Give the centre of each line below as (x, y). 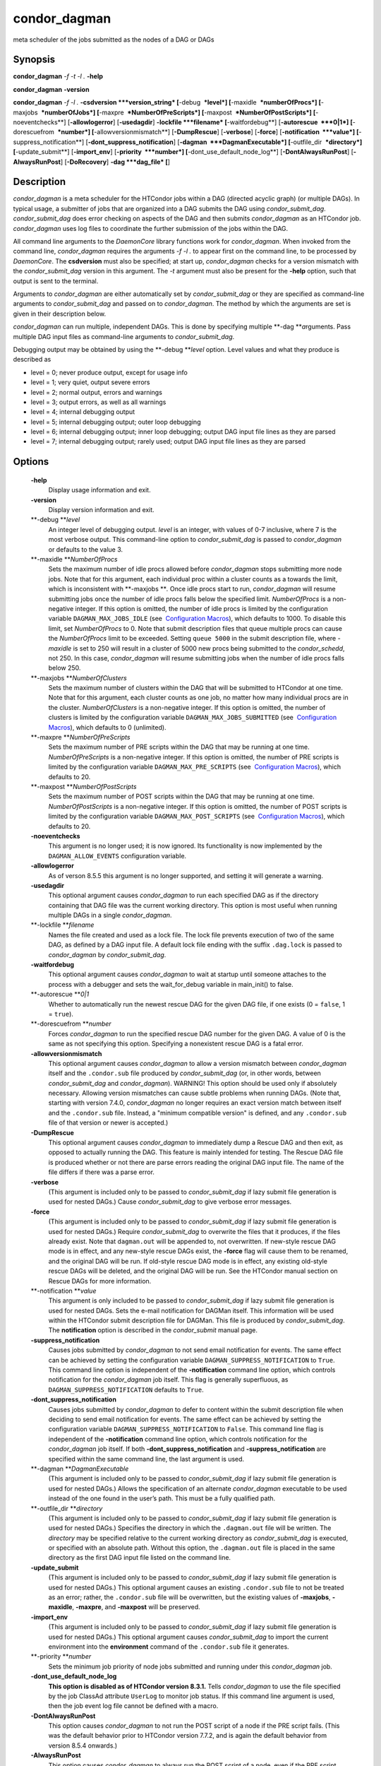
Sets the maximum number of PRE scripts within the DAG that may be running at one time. (179, 747)
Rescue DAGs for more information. (100, 1281)
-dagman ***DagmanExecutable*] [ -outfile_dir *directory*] (271, 142)
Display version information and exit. (101, 510)
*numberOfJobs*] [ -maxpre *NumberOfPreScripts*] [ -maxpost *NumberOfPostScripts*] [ (179, 112)
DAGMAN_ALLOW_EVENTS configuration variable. (117, 855)
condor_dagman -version (51, 89)
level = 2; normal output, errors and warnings (96, 392)
